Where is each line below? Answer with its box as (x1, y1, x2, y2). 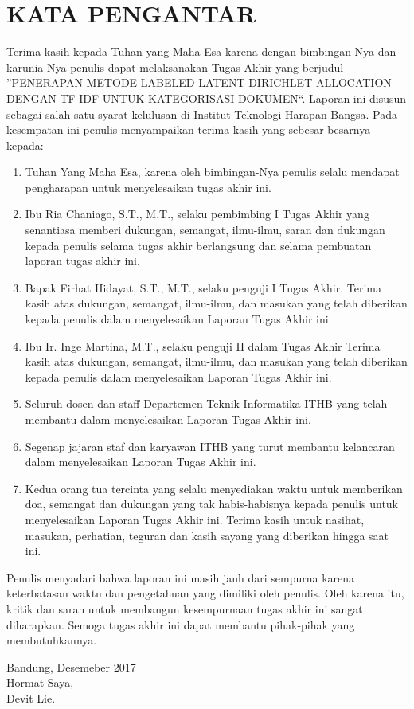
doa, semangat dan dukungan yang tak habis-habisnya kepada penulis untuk (25, 496, 399, 512)
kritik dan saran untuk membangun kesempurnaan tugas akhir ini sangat (6, 600, 363, 617)
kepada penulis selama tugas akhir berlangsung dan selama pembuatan (25, 237, 372, 253)
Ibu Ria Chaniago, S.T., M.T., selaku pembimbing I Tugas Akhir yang (25, 206, 369, 222)
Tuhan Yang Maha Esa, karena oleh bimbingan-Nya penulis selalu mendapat (25, 163, 400, 180)
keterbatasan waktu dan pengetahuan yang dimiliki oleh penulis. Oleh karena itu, (6, 585, 404, 601)
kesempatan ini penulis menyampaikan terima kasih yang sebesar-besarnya (6, 121, 371, 138)
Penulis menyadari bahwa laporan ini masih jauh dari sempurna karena (6, 569, 355, 586)
